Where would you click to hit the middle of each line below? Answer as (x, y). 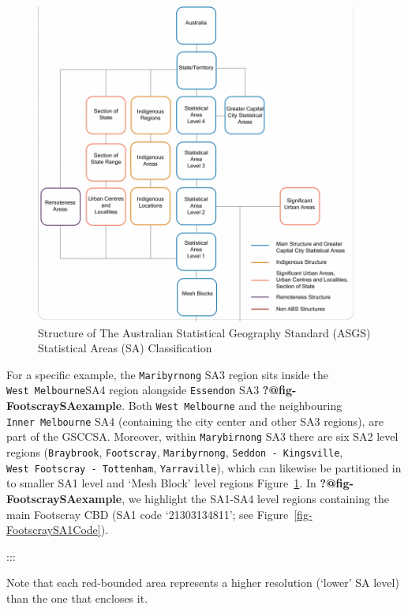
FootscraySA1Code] (54, 530)
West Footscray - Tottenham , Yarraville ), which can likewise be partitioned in (204, 467)
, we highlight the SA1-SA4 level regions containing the (256, 498)
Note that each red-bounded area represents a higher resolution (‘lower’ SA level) (203, 583)
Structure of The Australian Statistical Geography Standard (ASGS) (204, 332)
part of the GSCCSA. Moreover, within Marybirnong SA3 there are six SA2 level (202, 436)
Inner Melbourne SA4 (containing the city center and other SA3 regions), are (195, 421)
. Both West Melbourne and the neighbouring (232, 406)
